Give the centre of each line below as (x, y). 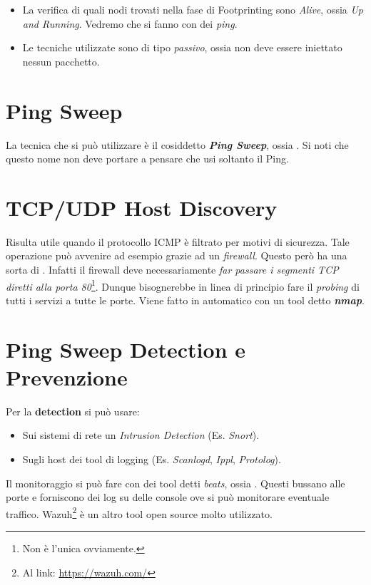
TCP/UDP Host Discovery (142, 207)
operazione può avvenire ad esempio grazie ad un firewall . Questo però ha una (177, 255)
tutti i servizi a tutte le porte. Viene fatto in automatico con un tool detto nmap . (185, 300)
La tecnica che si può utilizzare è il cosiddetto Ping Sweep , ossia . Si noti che (177, 144)
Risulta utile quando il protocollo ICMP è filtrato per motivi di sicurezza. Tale (178, 241)
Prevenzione (67, 377)
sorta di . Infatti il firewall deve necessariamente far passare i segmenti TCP (172, 269)
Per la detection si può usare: (73, 411)
